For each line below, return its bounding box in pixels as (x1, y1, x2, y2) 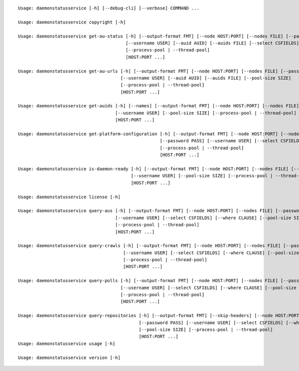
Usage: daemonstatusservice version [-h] (18, 355, 121, 361)
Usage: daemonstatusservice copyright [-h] (18, 19, 126, 25)
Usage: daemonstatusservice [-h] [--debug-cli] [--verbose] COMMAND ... (18, 5, 199, 11)
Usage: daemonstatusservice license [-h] (18, 194, 121, 200)
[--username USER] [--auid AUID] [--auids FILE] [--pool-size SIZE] (120, 75, 292, 81)
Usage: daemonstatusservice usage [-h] (18, 341, 116, 347)
